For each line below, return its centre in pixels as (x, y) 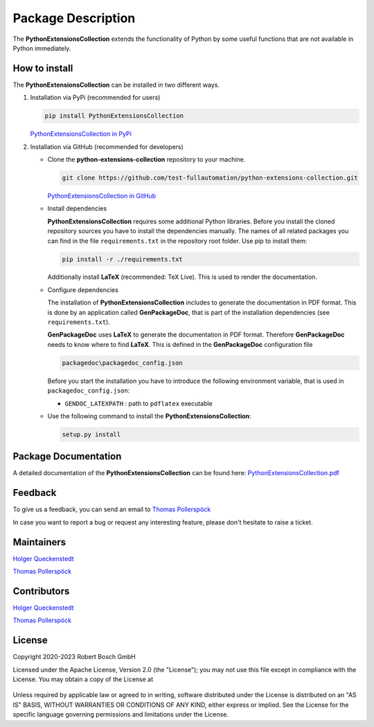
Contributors (41, 591)
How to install (43, 68)
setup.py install (91, 434)
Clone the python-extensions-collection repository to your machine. (146, 159)
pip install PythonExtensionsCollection (114, 116)
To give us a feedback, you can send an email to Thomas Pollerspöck (112, 509)
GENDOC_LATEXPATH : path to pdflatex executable (139, 403)
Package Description (74, 18)
